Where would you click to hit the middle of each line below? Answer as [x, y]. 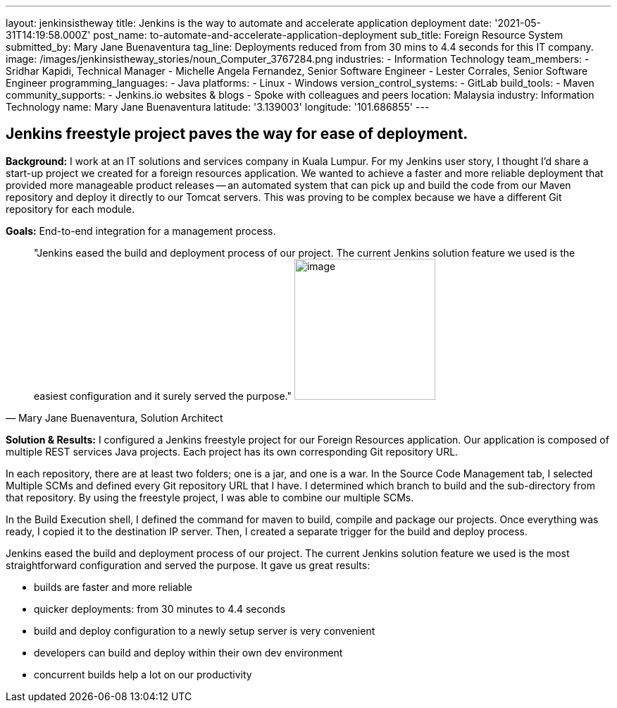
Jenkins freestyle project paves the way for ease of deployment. [237, 134]
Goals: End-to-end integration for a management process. [141, 231]
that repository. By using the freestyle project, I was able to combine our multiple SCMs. [210, 497]
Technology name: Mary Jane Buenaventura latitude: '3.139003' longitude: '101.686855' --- [218, 107]
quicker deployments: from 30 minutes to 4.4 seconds [160, 609]
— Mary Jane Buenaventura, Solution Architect [114, 417]
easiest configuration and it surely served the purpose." [163, 396]
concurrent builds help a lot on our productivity [143, 674]
